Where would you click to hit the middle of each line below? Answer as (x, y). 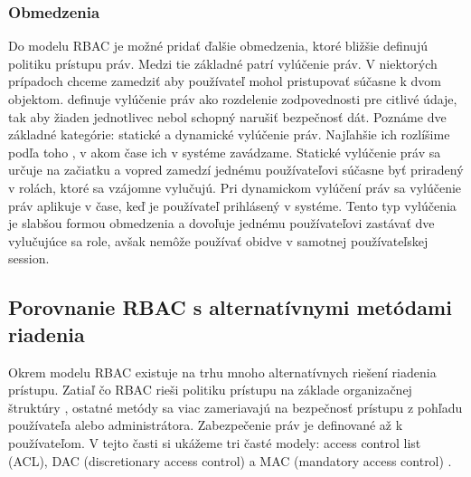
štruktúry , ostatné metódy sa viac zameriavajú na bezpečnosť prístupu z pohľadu (235, 407)
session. (29, 258)
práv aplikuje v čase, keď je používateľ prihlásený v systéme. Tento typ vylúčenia (232, 205)
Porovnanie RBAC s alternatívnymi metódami (230, 307)
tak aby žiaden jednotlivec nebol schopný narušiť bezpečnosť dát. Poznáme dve (227, 116)
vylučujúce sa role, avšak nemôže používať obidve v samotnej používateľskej (218, 240)
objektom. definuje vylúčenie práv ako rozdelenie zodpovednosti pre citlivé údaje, (233, 99)
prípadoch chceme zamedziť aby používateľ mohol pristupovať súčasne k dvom (225, 81)
